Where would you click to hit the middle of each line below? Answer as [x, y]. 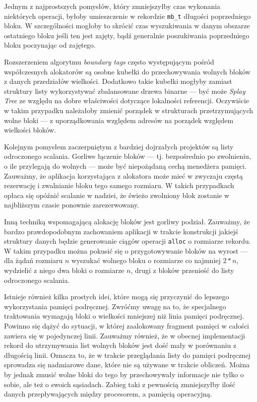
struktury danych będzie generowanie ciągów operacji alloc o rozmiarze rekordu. [128, 241]
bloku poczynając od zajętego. [50, 45]
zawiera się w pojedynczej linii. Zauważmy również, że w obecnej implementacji [125, 335]
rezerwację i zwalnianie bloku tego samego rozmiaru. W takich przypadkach [119, 185]
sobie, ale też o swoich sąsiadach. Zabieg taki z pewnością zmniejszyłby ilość [120, 384]
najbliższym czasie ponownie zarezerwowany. [72, 205]
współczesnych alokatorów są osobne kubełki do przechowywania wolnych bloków [127, 71]
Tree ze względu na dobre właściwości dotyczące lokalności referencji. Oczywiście [127, 100]
